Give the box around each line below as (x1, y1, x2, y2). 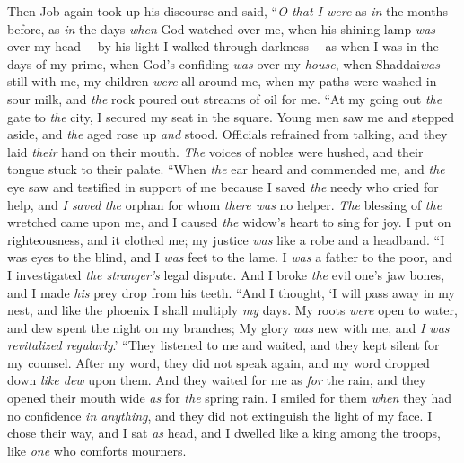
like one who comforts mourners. (7, 441, 187, 459)
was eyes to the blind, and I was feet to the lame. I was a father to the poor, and (7, 248, 453, 266)
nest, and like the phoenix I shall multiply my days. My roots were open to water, (7, 301, 458, 319)
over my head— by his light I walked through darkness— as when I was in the (7, 37, 439, 56)
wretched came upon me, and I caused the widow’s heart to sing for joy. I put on (7, 213, 451, 231)
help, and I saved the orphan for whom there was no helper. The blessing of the (7, 195, 442, 214)
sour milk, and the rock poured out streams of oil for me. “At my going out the (7, 89, 442, 108)
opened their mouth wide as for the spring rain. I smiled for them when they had (7, 389, 452, 407)
